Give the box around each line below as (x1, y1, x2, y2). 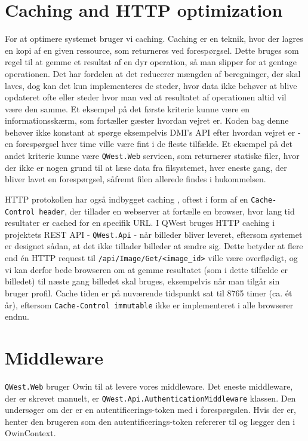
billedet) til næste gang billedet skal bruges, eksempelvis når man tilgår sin (5, 275, 280, 287)
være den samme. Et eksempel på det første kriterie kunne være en (5, 102, 250, 115)
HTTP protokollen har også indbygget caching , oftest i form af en (5, 192, 248, 205)
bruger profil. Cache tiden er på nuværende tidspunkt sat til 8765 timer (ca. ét (5, 286, 292, 299)
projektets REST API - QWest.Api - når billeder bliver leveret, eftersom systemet (5, 228, 303, 240)
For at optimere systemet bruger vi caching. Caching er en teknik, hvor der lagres (5, 32, 303, 45)
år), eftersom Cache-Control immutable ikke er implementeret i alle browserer (5, 298, 294, 311)
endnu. (5, 310, 29, 323)
